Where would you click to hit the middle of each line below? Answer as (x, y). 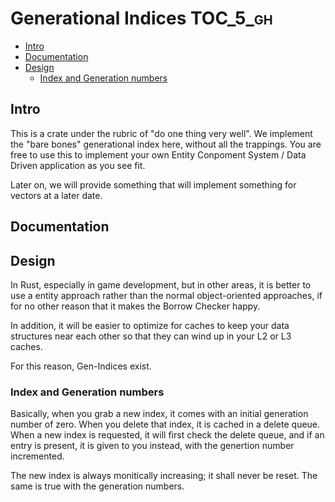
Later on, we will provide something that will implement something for (153, 184)
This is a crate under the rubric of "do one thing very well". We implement (161, 133)
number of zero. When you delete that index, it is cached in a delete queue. (165, 424)
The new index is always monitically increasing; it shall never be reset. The (164, 476)
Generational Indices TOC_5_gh (141, 18)
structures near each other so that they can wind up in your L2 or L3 (151, 336)
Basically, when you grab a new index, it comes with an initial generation (159, 414)
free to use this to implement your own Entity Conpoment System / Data (158, 154)
